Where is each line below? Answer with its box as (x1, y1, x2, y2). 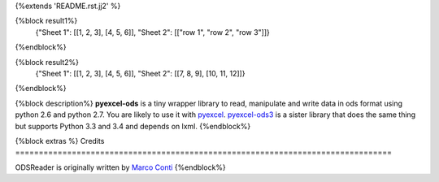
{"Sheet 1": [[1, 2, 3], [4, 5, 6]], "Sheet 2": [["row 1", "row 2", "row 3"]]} (35, 27, 270, 37)
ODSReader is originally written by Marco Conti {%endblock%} (15, 162, 227, 172)
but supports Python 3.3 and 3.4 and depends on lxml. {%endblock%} (15, 121, 251, 131)
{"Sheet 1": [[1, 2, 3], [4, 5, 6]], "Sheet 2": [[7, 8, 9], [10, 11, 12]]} (35, 68, 246, 78)
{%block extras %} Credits (15, 136, 105, 145)
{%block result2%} (15, 57, 79, 67)
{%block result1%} (15, 16, 78, 26)
